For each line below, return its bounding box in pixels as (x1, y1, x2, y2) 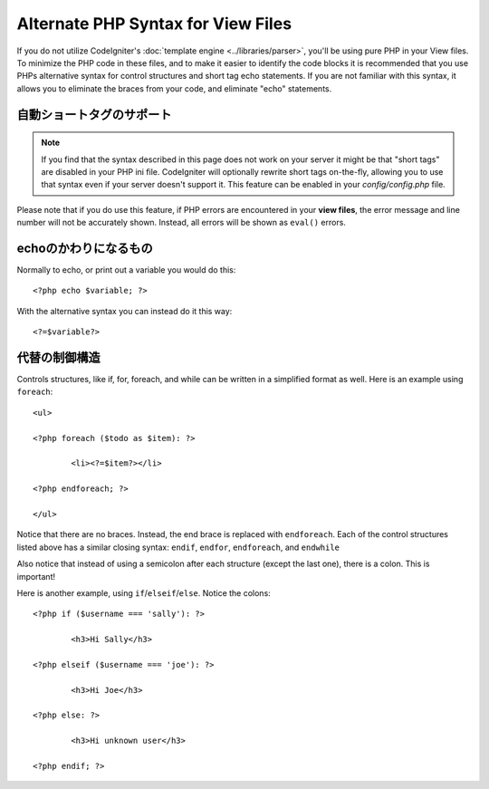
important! (16, 571, 56, 582)
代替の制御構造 (16, 350, 101, 365)
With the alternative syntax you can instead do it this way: (16, 305, 233, 316)
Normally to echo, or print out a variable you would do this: (16, 264, 236, 275)
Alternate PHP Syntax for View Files (16, 14, 292, 34)
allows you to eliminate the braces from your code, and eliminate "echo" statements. (16, 82, 332, 94)
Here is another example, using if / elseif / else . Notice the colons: (16, 587, 271, 598)
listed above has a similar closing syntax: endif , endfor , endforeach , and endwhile (16, 542, 340, 553)
